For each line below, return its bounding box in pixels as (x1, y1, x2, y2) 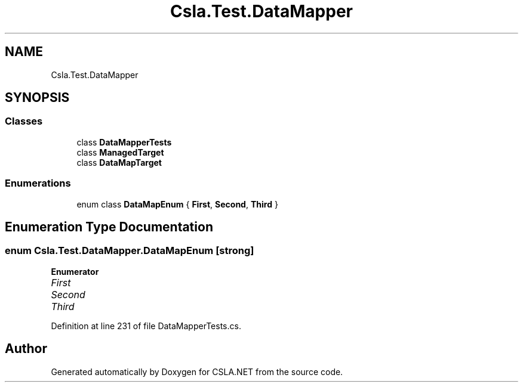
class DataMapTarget (76, 157, 162, 168)
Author (5, 341, 47, 357)
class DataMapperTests (76, 137, 172, 147)
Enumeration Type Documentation (5, 219, 213, 234)
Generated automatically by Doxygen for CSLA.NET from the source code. (51, 366, 343, 377)
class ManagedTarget (76, 147, 164, 157)
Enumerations (5, 177, 71, 190)
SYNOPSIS (5, 90, 70, 106)
